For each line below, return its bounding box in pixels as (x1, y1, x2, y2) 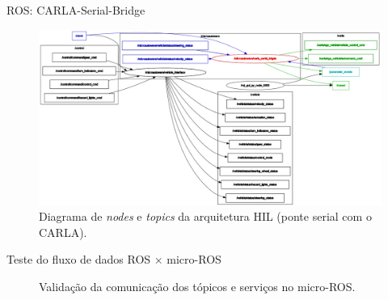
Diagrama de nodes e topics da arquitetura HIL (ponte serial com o (39, 208, 372, 225)
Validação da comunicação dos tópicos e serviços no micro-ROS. (39, 277, 356, 294)
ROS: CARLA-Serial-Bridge (6, 2, 145, 18)
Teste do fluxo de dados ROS (6, 251, 151, 268)
